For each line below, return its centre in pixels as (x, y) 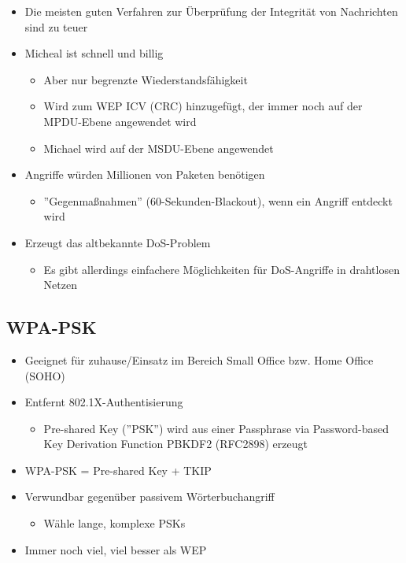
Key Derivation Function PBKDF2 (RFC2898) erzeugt (175, 444)
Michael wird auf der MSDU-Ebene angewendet (159, 148)
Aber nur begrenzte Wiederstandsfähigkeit (146, 79)
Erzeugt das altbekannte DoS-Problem (118, 242)
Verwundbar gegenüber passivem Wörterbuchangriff (149, 496)
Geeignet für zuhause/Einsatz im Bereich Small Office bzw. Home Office (199, 359)
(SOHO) (45, 375)
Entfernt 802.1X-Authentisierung (104, 402)
